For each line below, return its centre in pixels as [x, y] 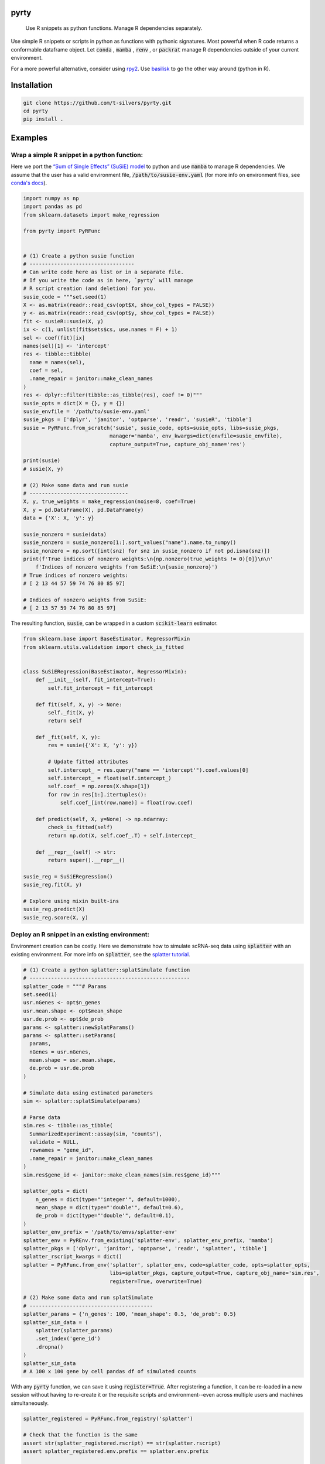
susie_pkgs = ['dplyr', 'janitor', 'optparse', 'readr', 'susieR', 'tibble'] [137, 420]
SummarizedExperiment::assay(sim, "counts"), [96, 1134]
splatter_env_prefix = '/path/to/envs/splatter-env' [100, 1232]
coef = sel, [47, 371]
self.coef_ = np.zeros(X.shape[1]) [99, 786]
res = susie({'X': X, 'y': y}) [93, 745]
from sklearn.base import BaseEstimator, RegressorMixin [107, 639]
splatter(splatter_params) [74, 1330]
